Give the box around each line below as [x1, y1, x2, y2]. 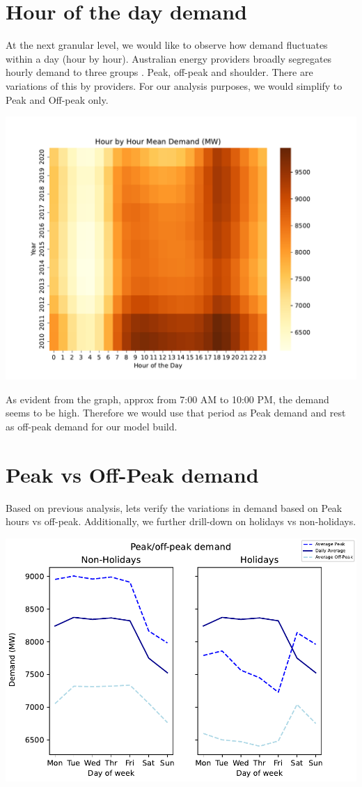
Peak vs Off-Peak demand [6, 460, 259, 488]
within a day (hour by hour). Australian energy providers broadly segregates [6, 51, 332, 65]
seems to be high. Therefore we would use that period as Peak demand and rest [6, 405, 346, 420]
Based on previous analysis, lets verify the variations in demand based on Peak [6, 500, 343, 515]
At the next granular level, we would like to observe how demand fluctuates [6, 38, 328, 52]
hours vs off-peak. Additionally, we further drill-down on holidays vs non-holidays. [6, 514, 356, 529]
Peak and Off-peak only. [6, 92, 109, 107]
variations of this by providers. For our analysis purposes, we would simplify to [6, 78, 343, 93]
